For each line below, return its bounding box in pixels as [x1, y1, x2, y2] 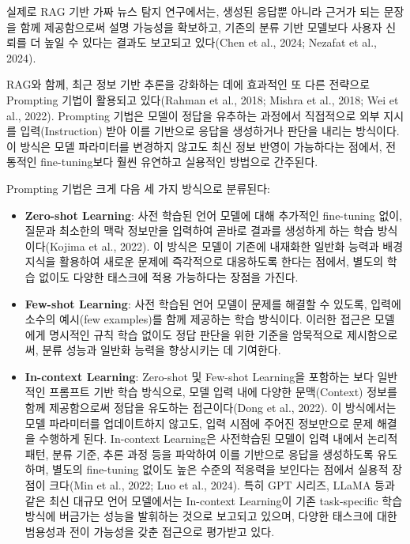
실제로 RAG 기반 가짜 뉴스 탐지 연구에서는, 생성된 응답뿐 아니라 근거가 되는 [6, 3, 380, 19]
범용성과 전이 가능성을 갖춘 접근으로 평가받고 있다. [24, 523, 275, 539]
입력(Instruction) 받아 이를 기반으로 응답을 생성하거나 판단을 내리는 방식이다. [20, 123, 400, 139]
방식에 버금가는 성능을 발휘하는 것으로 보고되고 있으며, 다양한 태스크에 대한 [24, 508, 397, 524]
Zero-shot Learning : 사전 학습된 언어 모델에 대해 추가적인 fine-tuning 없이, [24, 206, 403, 223]
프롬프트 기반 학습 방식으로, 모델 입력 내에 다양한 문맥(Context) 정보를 [49, 383, 397, 400]
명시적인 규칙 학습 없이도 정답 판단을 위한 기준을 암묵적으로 [49, 326, 344, 342]
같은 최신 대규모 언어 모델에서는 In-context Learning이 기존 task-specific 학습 [24, 492, 403, 508]
